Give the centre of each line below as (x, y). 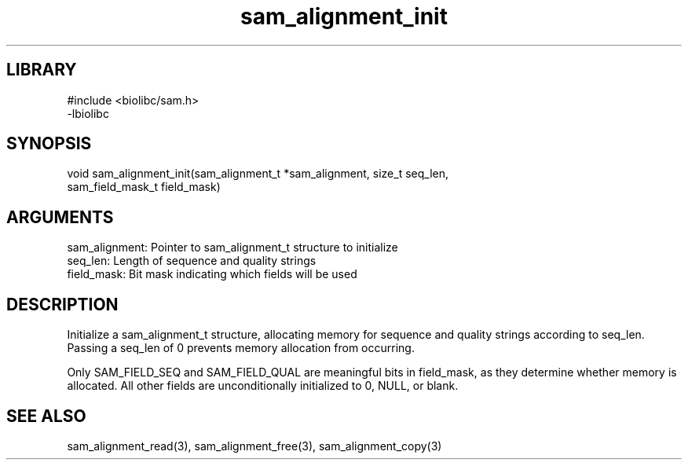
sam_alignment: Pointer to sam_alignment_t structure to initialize (232, 248)
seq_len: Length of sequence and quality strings (192, 261)
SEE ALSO (46, 416)
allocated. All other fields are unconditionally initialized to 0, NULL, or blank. (263, 386)
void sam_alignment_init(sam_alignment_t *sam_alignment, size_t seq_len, (258, 174)
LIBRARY (42, 70)
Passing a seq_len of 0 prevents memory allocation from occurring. (241, 348)
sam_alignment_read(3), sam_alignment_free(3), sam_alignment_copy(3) (254, 446)
